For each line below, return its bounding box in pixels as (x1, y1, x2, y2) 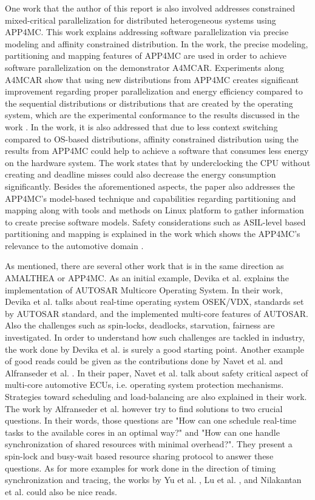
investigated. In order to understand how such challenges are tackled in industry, (5, 331, 305, 344)
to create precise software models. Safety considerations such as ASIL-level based (5, 215, 306, 228)
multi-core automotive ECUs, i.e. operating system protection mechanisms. (5, 378, 284, 391)
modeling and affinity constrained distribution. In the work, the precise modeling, (5, 37, 308, 50)
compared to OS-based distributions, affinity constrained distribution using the (5, 132, 299, 145)
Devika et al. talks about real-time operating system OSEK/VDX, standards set (5, 295, 304, 308)
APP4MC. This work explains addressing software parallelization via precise (5, 25, 289, 38)
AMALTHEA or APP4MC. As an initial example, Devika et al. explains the (5, 272, 289, 284)
